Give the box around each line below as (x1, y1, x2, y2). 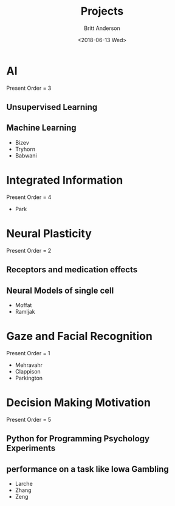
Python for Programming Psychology (6, 433, 150, 444)
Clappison (15, 367, 41, 375)
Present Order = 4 (6, 193, 52, 201)
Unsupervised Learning (6, 102, 98, 112)
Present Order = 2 (6, 247, 52, 254)
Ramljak (15, 308, 35, 315)
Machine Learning (6, 123, 77, 133)
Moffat (15, 301, 32, 309)
